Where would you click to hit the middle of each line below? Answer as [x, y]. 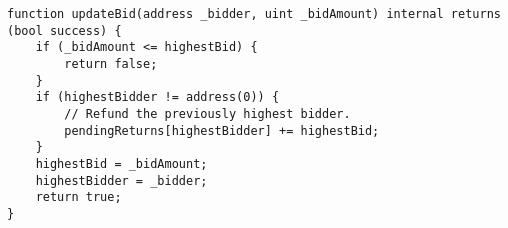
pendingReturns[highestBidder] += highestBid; [222, 130]
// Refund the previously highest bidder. [207, 113]
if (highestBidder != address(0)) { [157, 97]
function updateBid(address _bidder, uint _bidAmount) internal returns [254, 14]
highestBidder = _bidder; [121, 180]
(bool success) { [64, 30]
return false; [111, 63]
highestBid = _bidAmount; [121, 163]
